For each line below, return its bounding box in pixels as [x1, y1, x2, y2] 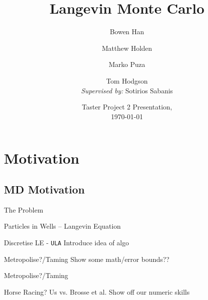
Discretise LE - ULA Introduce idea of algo [4, 237, 129, 247]
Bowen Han [109, 26, 145, 37]
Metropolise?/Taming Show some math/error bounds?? [4, 254, 169, 264]
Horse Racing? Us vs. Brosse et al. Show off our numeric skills [4, 286, 190, 297]
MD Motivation [4, 181, 85, 196]
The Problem [4, 204, 43, 214]
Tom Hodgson [106, 75, 148, 86]
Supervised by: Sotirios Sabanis [81, 85, 173, 95]
